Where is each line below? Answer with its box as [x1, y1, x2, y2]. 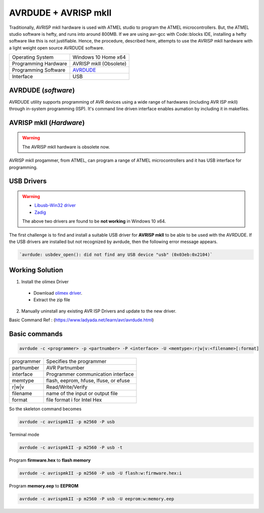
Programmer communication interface [46, 371, 134, 378]
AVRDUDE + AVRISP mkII [9, 7, 112, 18]
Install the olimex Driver [21, 279, 69, 285]
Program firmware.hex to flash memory [9, 457, 91, 463]
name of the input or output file [46, 390, 118, 397]
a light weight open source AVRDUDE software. [9, 45, 105, 51]
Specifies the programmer [46, 357, 107, 364]
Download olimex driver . [33, 290, 83, 296]
